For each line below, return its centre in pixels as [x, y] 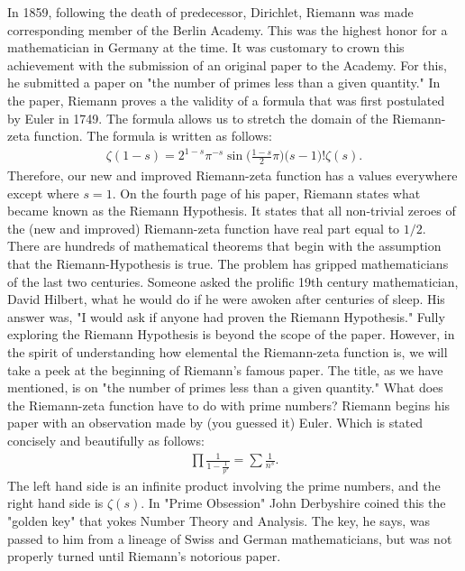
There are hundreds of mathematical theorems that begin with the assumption [224, 246]
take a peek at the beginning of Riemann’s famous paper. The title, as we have [225, 369]
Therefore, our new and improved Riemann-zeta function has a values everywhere [232, 175]
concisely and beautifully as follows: [106, 441]
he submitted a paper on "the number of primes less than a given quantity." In [224, 83]
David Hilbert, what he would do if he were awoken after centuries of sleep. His [226, 299]
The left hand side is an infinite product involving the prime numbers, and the [224, 485]
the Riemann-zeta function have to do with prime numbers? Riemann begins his [229, 405]
